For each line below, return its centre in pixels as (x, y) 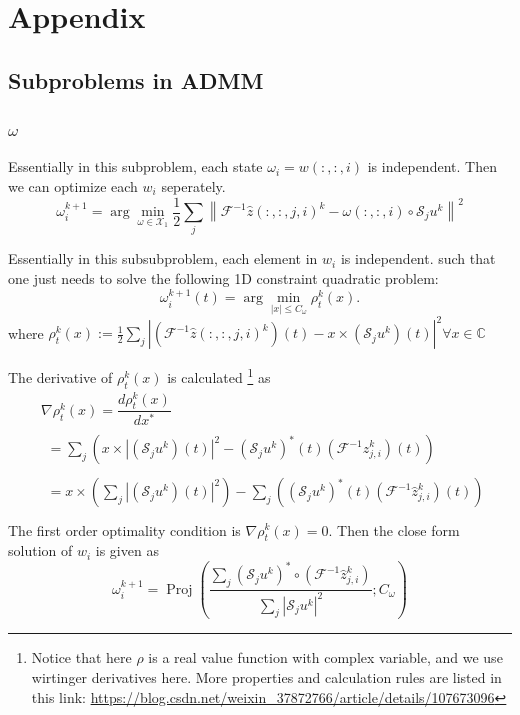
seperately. (193, 185)
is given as (127, 550)
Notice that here (81, 657)
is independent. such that (418, 258)
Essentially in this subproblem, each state (135, 166)
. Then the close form (394, 529)
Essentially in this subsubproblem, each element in (163, 258)
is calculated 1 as (219, 375)
